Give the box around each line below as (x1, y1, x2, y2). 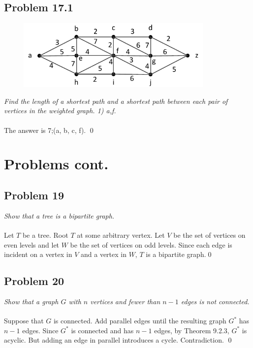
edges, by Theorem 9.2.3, (154, 325, 229, 335)
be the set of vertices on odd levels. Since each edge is (70, 239, 232, 250)
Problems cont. (4, 154, 109, 174)
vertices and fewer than (90, 296, 160, 306)
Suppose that (4, 316, 44, 326)
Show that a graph (4, 296, 59, 306)
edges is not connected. (181, 296, 250, 306)
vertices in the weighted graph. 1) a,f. (4, 105, 116, 116)
